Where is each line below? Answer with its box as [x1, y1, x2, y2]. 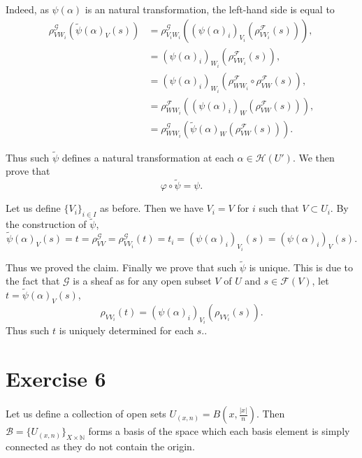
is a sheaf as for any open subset [73, 273, 212, 288]
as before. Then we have [100, 201, 203, 215]
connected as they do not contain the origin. [6, 438, 195, 453]
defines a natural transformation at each [61, 150, 234, 164]
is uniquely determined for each [59, 323, 194, 338]
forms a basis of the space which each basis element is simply [88, 424, 350, 438]
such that [259, 201, 299, 215]
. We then [292, 150, 335, 164]
